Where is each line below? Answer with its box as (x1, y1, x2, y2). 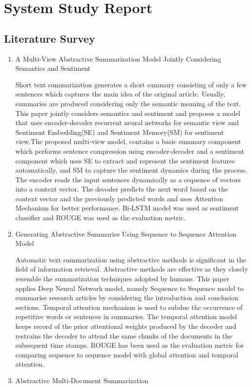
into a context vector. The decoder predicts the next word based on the (15, 184, 228, 194)
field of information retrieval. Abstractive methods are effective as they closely (15, 264, 248, 274)
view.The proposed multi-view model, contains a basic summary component (15, 136, 241, 146)
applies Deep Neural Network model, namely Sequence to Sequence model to (15, 283, 244, 293)
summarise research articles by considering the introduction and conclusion (15, 292, 238, 303)
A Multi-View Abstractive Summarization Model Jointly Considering (15, 53, 221, 64)
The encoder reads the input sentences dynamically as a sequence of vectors (15, 174, 241, 184)
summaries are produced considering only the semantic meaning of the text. (15, 98, 241, 108)
